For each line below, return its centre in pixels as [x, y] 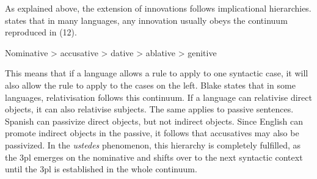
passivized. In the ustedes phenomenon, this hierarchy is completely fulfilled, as [153, 144]
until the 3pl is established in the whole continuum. [101, 169]
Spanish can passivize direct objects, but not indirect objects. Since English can [154, 121]
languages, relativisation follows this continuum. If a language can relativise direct [158, 97]
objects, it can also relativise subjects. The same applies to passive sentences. [149, 109]
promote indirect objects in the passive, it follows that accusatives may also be [152, 133]
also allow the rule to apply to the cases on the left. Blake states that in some [150, 85]
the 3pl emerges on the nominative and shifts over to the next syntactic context [154, 157]
